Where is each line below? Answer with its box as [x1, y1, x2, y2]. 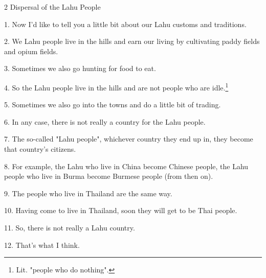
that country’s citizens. [4, 144, 76, 154]
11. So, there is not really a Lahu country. [4, 222, 135, 233]
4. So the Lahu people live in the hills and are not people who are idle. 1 [4, 80, 229, 92]
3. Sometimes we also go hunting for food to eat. [4, 63, 156, 74]
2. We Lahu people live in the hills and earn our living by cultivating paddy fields [4, 36, 260, 47]
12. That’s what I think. [4, 239, 80, 250]
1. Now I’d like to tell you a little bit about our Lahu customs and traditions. [4, 18, 247, 29]
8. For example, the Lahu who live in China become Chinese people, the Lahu [4, 160, 249, 171]
